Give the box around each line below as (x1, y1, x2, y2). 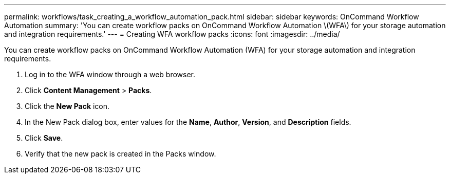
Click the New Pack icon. (25, 102, 110, 110)
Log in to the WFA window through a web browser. (25, 70, 196, 79)
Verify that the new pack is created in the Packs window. (25, 149, 216, 158)
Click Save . (25, 133, 63, 142)
